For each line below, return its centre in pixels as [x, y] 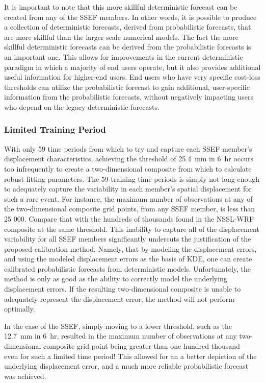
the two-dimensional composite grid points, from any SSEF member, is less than [130, 209]
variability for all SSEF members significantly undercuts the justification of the [128, 239]
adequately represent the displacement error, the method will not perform [119, 298]
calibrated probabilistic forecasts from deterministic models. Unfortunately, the [128, 268]
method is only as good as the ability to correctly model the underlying [116, 279]
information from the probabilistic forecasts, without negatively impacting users [129, 97]
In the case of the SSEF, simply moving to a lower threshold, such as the [118, 326]
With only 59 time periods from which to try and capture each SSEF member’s [128, 148]
